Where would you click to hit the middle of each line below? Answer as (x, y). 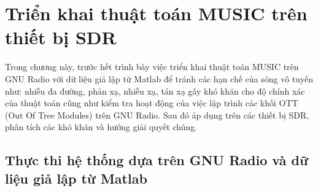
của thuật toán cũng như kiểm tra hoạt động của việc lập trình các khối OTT (152, 103)
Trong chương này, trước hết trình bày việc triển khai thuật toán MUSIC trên (152, 67)
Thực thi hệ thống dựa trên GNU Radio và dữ (157, 160)
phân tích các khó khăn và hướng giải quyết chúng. (101, 127)
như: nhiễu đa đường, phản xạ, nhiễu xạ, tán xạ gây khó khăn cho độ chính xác (155, 91)
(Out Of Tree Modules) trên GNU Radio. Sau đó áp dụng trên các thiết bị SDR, (157, 115)
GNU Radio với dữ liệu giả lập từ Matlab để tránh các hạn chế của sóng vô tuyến (159, 78)
